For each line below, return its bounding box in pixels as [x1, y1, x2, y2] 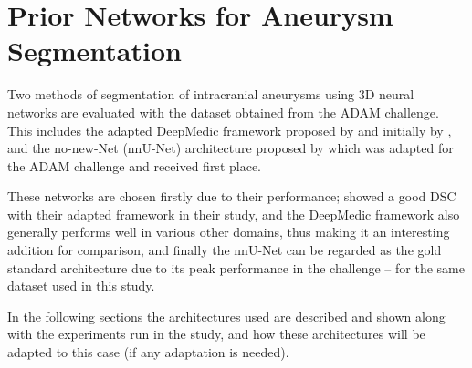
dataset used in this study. [7, 276, 155, 295]
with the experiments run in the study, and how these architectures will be [7, 324, 425, 343]
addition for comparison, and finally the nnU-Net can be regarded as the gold [7, 240, 442, 260]
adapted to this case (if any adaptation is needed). [7, 342, 289, 362]
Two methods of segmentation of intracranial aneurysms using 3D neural [7, 85, 414, 104]
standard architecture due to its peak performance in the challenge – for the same [7, 258, 465, 277]
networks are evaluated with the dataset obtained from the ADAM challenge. [7, 102, 439, 121]
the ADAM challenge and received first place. [7, 156, 261, 175]
